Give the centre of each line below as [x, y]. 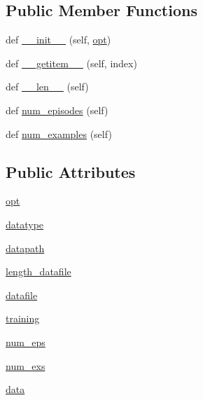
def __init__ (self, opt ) [58, 40]
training [23, 318]
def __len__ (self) [47, 87]
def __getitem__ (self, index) [71, 63]
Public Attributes [71, 171]
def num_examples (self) [59, 133]
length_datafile [38, 271]
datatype [25, 224]
